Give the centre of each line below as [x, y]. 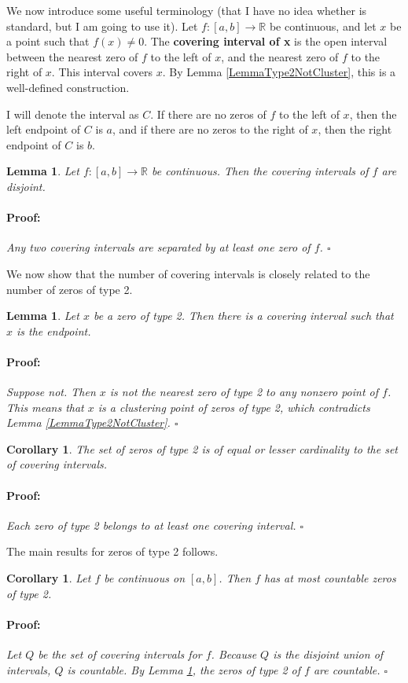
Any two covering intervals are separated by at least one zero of [158, 247]
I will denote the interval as [73, 114]
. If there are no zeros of [208, 114]
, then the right [355, 129]
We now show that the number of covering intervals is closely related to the [188, 273]
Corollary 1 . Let [49, 578]
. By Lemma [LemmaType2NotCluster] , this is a [279, 72]
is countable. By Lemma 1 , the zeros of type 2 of [184, 669]
